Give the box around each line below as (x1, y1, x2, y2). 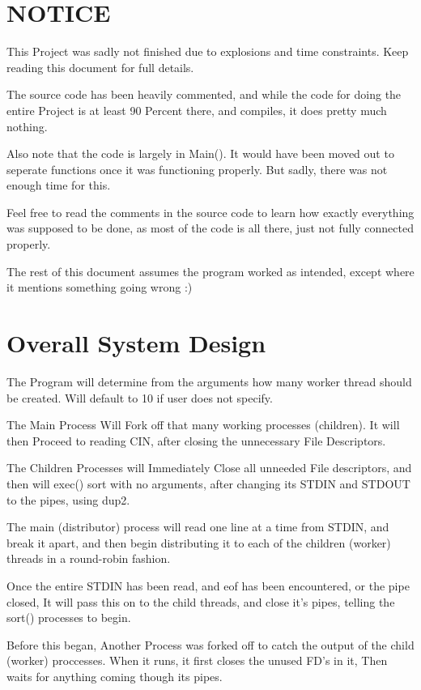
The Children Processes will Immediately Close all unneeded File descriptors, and (6, 459, 412, 476)
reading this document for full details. (6, 58, 194, 75)
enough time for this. (6, 177, 111, 194)
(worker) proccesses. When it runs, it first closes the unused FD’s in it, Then (6, 652, 388, 669)
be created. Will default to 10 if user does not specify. (6, 389, 273, 406)
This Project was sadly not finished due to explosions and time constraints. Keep (6, 43, 409, 60)
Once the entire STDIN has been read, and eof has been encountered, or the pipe (6, 577, 410, 594)
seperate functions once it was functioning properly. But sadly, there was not (6, 160, 388, 177)
